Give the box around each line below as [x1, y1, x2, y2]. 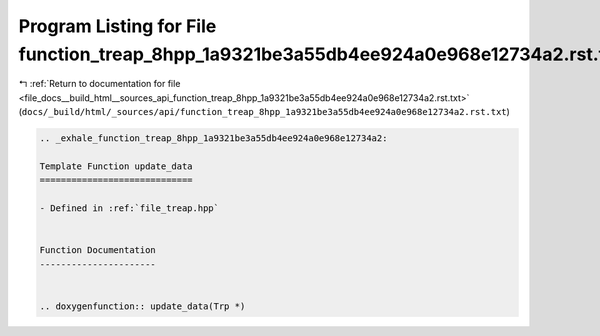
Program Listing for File [18, 15, 217, 37]
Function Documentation [39, 245, 157, 256]
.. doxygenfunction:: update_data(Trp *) [39, 300, 246, 312]
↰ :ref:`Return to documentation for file [18, 78, 181, 90]
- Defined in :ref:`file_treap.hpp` [39, 203, 220, 214]
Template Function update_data [39, 160, 194, 172]
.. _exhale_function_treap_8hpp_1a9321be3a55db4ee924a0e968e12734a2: [39, 133, 388, 144]
